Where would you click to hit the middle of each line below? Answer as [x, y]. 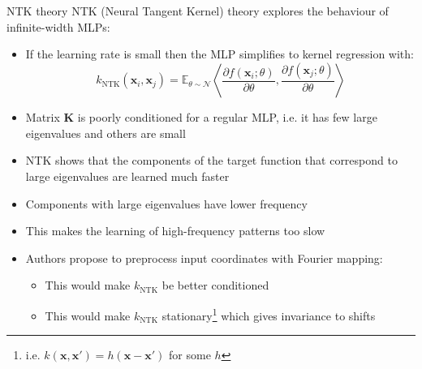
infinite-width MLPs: [58, 26]
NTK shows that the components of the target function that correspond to [211, 160]
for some [190, 355]
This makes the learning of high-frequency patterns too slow [175, 231]
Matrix [43, 117]
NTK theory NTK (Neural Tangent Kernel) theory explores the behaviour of [198, 11]
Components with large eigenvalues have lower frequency [166, 203]
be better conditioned [215, 285]
